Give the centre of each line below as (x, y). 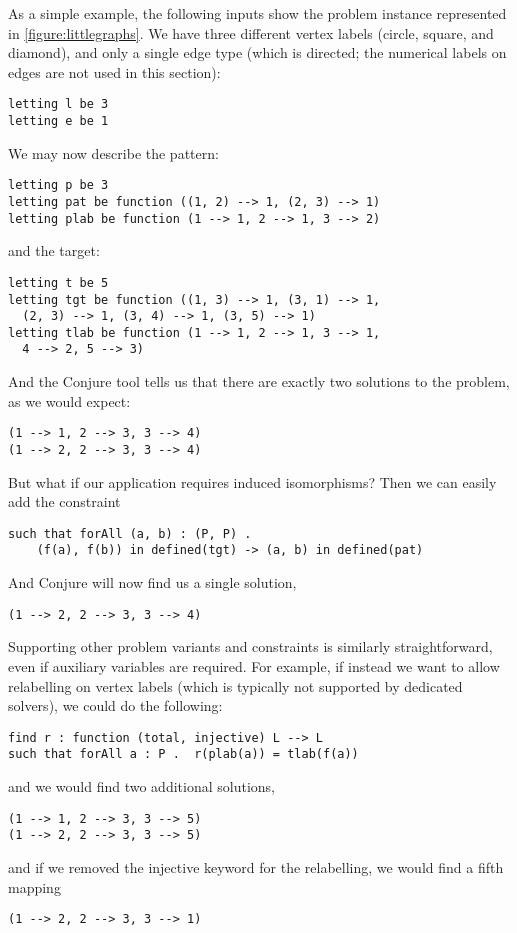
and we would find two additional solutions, (141, 786)
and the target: (54, 250)
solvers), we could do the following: (115, 705)
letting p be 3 (58, 185)
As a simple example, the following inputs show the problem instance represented (257, 13)
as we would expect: (69, 400)
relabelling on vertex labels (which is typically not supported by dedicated (235, 685)
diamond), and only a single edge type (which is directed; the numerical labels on (257, 52)
